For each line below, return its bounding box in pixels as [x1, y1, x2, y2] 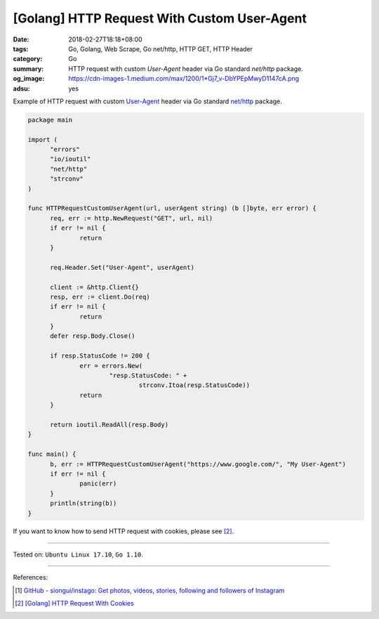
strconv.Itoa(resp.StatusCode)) [138, 382, 251, 389]
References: [13, 573, 48, 582]
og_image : [13, 74, 45, 83]
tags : [13, 44, 29, 53]
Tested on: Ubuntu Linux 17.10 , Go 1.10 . [13, 550, 144, 559]
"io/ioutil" [50, 155, 91, 163]
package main [27, 116, 73, 124]
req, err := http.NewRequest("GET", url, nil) [50, 214, 213, 222]
